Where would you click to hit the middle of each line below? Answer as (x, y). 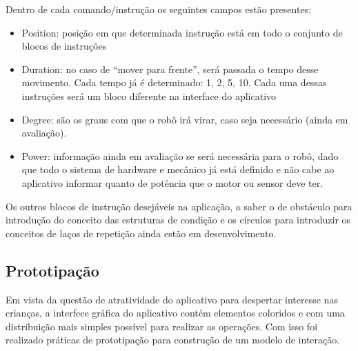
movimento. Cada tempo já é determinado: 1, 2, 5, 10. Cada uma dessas (174, 82)
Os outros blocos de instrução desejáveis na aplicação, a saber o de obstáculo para (179, 206)
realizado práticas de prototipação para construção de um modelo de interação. (173, 340)
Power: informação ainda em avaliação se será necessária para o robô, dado (180, 156)
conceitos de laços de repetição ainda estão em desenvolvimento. (141, 233)
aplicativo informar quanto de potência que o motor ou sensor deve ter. (172, 182)
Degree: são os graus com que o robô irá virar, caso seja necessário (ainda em (185, 119)
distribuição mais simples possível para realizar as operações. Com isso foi (162, 326)
